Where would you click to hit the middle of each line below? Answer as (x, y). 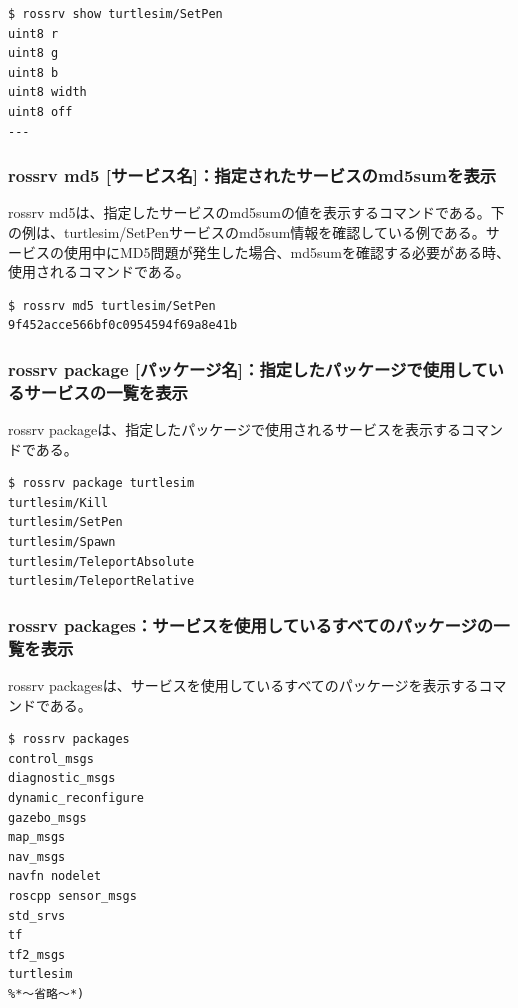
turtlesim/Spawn (62, 542)
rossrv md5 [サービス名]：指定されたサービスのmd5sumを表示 (252, 175)
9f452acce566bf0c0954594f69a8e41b (123, 325)
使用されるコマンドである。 (99, 271)
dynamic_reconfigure (76, 797)
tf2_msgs (37, 954)
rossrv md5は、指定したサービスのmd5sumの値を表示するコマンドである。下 (256, 212)
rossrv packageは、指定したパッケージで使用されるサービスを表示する (234, 429)
